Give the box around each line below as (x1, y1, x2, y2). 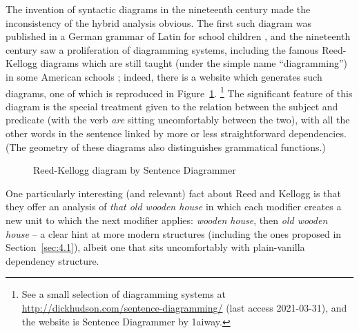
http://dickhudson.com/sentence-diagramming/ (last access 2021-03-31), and (21, 300, 347, 314)
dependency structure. (6, 253, 99, 268)
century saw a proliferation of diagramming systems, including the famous (6, 42, 319, 57)
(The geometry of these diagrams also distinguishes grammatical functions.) (6, 139, 326, 154)
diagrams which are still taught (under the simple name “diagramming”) (40, 56, 348, 70)
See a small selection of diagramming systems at (21, 287, 226, 301)
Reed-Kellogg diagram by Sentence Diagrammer (33, 163, 236, 177)
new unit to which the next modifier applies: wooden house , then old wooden (6, 212, 328, 227)
